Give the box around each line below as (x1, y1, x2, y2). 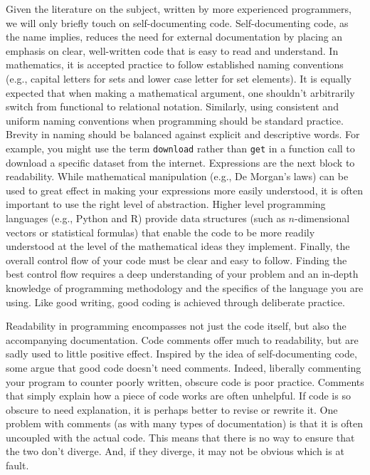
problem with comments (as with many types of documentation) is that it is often (6, 416, 364, 431)
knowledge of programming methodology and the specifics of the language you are (6, 280, 364, 295)
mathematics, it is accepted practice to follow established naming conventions (6, 57, 344, 72)
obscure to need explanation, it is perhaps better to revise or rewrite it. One (6, 402, 338, 417)
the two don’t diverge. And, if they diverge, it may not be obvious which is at (6, 444, 344, 459)
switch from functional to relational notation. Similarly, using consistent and (6, 99, 339, 114)
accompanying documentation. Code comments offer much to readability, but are (6, 332, 359, 347)
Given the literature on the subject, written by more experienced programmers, (6, 1, 351, 16)
